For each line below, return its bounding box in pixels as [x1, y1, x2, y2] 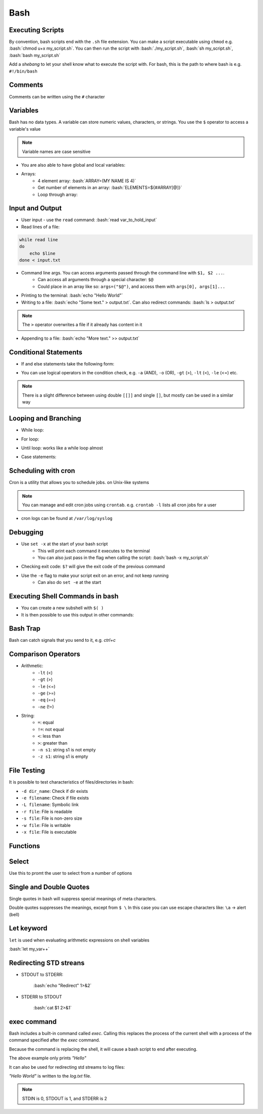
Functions [9, 842, 40, 850]
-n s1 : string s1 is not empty [38, 747, 96, 753]
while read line [19, 237, 58, 242]
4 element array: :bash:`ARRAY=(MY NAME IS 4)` [38, 178, 136, 184]
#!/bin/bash [9, 68, 38, 74]
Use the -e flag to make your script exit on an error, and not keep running [21, 573, 169, 578]
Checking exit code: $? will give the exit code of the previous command [21, 563, 165, 570]
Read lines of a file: [21, 224, 60, 230]
